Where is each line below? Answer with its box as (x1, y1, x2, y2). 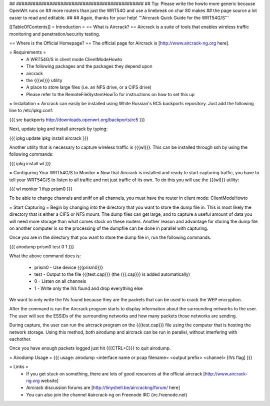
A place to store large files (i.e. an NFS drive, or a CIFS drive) (26, 84, 152, 90)
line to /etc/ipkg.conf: (9, 108, 53, 114)
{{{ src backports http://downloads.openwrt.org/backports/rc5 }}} (9, 117, 145, 123)
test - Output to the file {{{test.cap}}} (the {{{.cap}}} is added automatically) (34, 271, 190, 277)
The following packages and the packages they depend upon (26, 63, 152, 70)
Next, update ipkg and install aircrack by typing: (9, 126, 108, 132)
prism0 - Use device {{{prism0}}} (34, 264, 103, 270)
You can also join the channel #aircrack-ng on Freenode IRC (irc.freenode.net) (26, 391, 187, 397)
